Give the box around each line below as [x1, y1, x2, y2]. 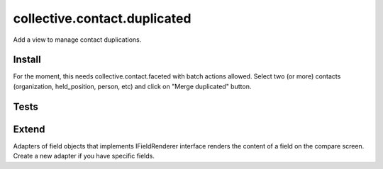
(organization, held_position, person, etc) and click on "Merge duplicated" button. [13, 82, 252, 91]
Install [13, 54, 42, 66]
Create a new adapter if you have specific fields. [13, 152, 155, 161]
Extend [13, 123, 45, 135]
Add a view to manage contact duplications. [13, 35, 142, 44]
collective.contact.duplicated [13, 11, 191, 26]
